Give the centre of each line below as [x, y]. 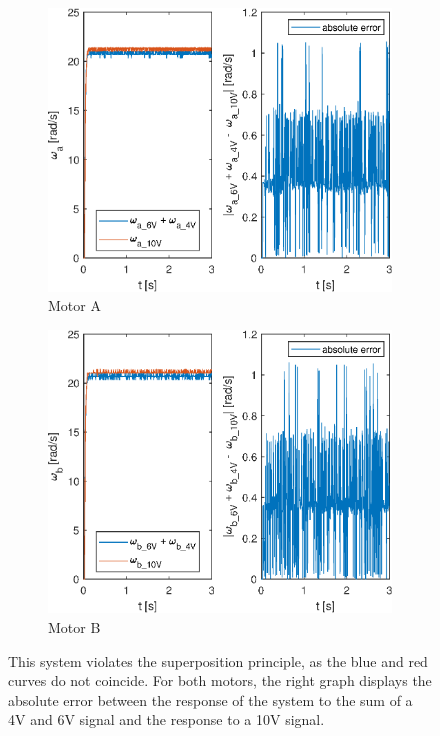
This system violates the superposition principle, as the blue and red [218, 660]
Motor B [74, 627]
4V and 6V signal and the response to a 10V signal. [166, 719]
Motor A [74, 305]
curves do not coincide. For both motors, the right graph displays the [220, 680]
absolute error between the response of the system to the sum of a [210, 699]
